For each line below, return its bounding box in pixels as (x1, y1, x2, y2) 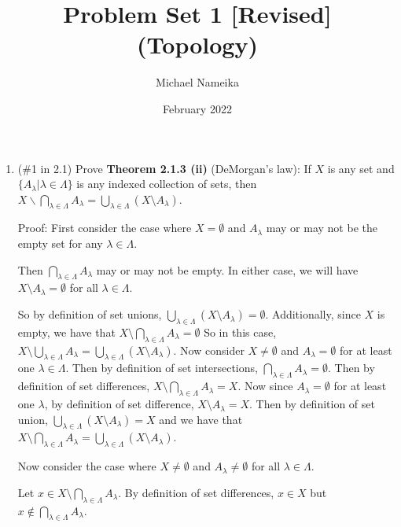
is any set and (327, 160, 395, 176)
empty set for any (17, 235, 103, 252)
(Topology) (137, 28, 258, 61)
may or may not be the (266, 219, 377, 236)
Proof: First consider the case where (17, 219, 192, 236)
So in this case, (204, 323, 277, 340)
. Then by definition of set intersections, (65, 359, 258, 376)
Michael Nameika (156, 74, 239, 90)
